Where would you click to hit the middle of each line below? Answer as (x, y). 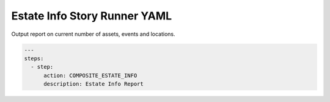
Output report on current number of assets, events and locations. (93, 34)
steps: (34, 58)
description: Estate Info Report (94, 84)
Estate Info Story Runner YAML (92, 16)
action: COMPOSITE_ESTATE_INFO (90, 75)
